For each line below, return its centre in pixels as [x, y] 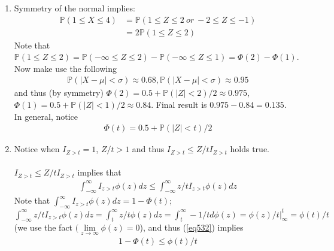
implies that [99, 172]
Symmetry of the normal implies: [75, 8]
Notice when [37, 149]
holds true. [250, 149]
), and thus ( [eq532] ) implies [192, 227]
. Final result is [179, 105]
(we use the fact [43, 227]
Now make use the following [65, 68]
